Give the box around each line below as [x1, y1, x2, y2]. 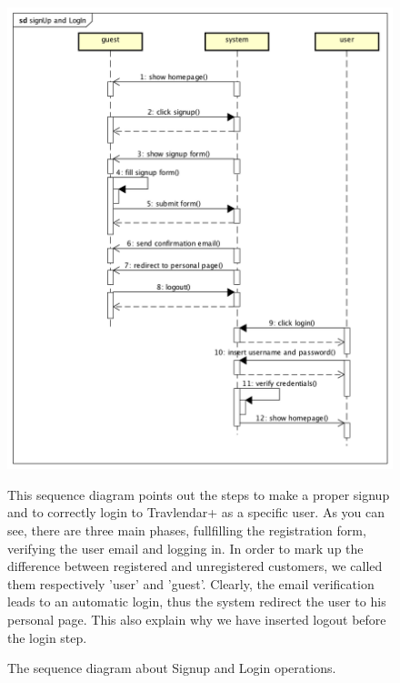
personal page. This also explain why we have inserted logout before [7, 609, 386, 628]
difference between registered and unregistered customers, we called [7, 556, 383, 576]
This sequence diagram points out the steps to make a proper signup [7, 484, 390, 504]
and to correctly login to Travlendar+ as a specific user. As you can [7, 503, 385, 522]
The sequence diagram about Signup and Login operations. [7, 658, 336, 678]
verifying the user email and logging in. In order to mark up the [7, 538, 364, 557]
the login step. [7, 627, 87, 647]
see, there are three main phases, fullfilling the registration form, [7, 520, 366, 539]
